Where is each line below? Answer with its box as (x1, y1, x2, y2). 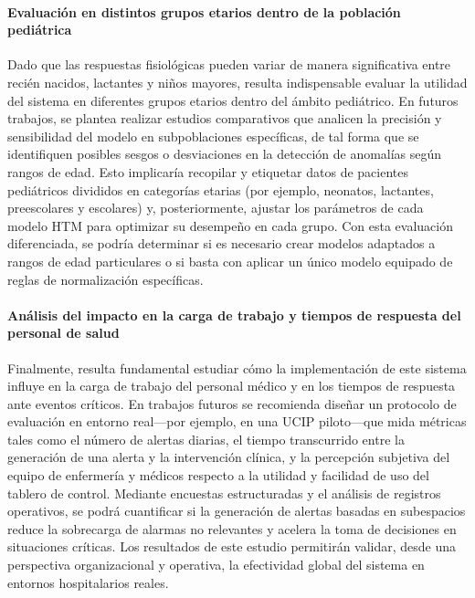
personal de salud (7, 323, 120, 342)
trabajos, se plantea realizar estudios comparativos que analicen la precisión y (7, 109, 442, 128)
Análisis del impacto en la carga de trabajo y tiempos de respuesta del (7, 305, 461, 324)
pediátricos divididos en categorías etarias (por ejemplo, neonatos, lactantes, (7, 180, 434, 199)
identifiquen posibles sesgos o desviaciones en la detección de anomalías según (7, 144, 442, 163)
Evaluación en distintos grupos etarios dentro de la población (7, 2, 401, 21)
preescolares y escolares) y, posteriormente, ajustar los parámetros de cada (7, 198, 424, 217)
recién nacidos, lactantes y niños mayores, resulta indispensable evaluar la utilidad (7, 72, 468, 91)
